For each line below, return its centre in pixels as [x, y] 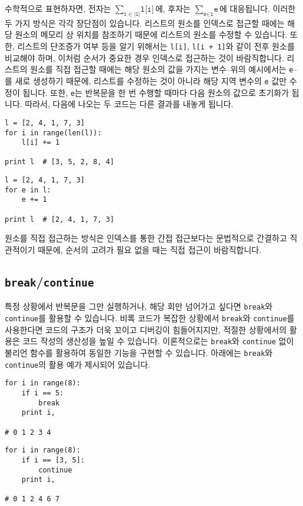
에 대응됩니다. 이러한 [258, 8]
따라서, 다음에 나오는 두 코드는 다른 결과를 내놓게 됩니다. [129, 104]
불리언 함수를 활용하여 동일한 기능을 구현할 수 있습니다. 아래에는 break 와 [139, 352]
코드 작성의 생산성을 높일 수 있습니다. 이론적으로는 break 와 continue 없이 [158, 341]
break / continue [49, 281]
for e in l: [28, 190]
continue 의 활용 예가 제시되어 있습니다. [78, 364]
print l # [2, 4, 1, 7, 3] [60, 219]
